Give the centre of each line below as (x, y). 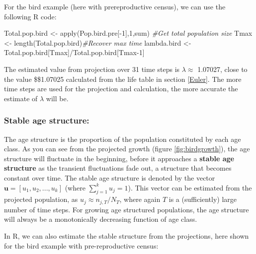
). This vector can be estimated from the (190, 187)
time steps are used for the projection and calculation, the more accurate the (121, 89)
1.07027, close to (222, 69)
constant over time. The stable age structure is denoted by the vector (110, 177)
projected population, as (41, 199)
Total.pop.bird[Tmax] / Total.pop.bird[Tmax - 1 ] (74, 52)
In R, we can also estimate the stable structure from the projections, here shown (127, 235)
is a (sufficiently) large (203, 199)
